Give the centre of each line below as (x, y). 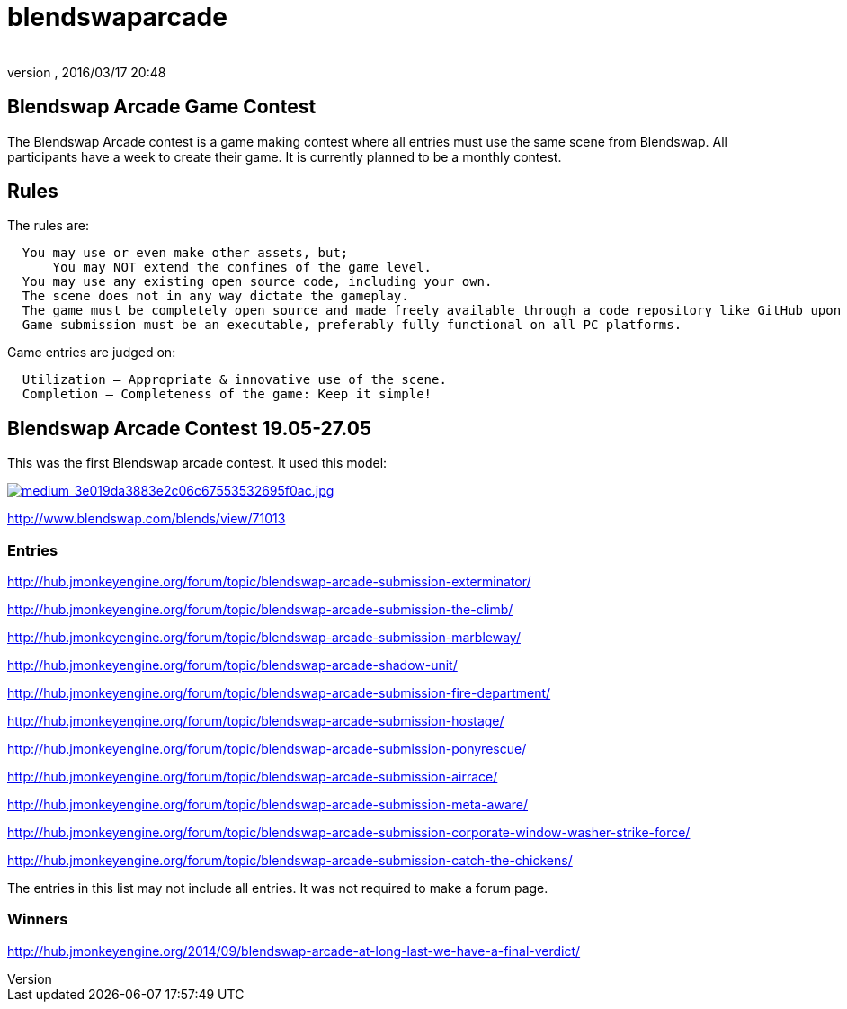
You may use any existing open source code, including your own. (257, 282)
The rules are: (48, 226)
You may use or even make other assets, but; (185, 253)
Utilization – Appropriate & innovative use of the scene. (234, 380)
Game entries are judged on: (92, 353)
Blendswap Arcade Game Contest (162, 107)
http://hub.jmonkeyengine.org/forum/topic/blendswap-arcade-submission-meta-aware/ (268, 805)
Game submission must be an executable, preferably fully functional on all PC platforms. (352, 325)
